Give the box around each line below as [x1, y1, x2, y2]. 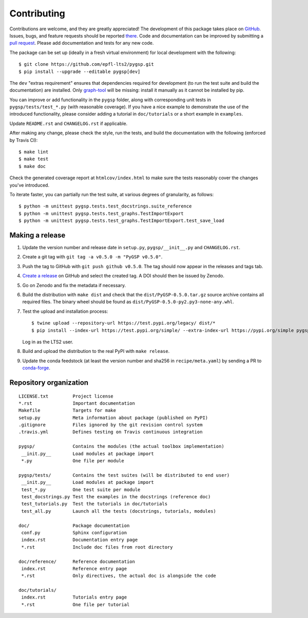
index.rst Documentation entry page [21, 537, 138, 543]
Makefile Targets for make [18, 407, 117, 414]
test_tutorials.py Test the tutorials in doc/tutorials [21, 501, 168, 507]
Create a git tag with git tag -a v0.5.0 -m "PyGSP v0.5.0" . [22, 254, 163, 260]
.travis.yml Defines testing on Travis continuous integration [18, 429, 203, 435]
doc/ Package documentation [18, 522, 130, 529]
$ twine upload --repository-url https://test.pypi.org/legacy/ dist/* [31, 320, 216, 326]
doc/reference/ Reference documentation [18, 558, 136, 565]
